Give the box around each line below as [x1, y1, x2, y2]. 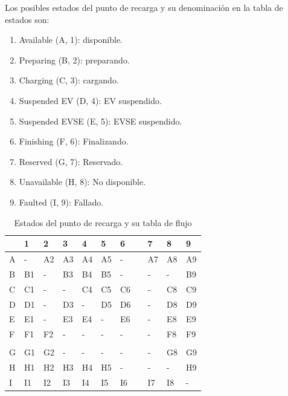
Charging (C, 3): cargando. [19, 74, 119, 86]
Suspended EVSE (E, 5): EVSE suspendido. [19, 114, 182, 127]
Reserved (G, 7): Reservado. [19, 155, 123, 167]
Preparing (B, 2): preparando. [19, 53, 130, 66]
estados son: [5, 13, 50, 25]
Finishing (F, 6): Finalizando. [19, 135, 129, 148]
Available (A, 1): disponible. [19, 33, 123, 46]
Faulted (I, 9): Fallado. [19, 195, 104, 208]
